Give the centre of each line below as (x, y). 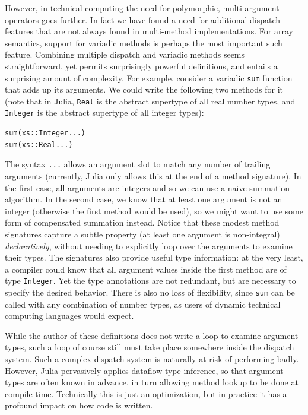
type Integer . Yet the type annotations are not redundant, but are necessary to (150, 281)
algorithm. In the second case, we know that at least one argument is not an (144, 199)
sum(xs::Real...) (39, 145)
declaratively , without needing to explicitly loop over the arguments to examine (149, 245)
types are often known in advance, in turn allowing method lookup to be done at (152, 382)
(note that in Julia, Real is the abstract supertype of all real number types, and (150, 101)
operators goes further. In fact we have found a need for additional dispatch (143, 19)
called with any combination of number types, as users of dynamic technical (143, 304)
